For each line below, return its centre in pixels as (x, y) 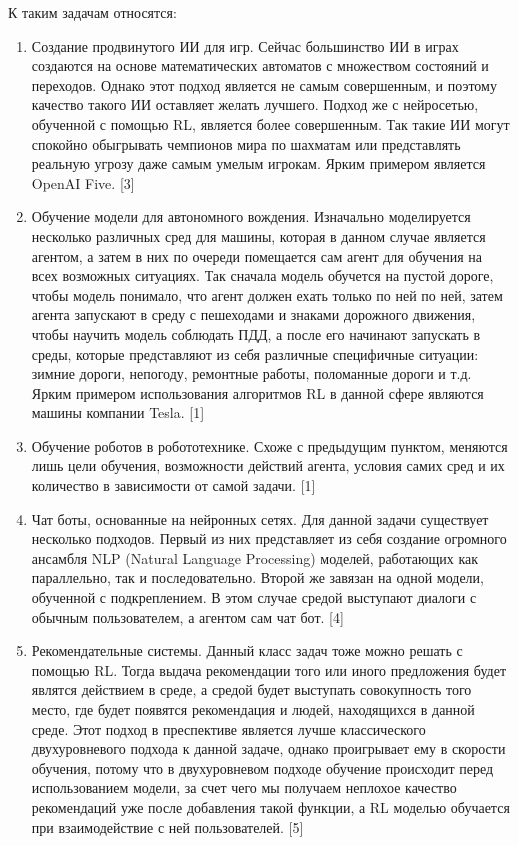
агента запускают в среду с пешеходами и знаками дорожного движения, (253, 314)
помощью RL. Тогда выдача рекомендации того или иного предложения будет (269, 669)
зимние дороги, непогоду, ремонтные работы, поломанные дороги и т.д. (251, 373)
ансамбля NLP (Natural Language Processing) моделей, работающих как (255, 557)
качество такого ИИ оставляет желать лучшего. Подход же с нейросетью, (255, 104)
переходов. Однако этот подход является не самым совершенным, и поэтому (264, 84)
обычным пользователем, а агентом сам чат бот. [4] (187, 616)
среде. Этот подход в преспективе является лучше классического (228, 728)
